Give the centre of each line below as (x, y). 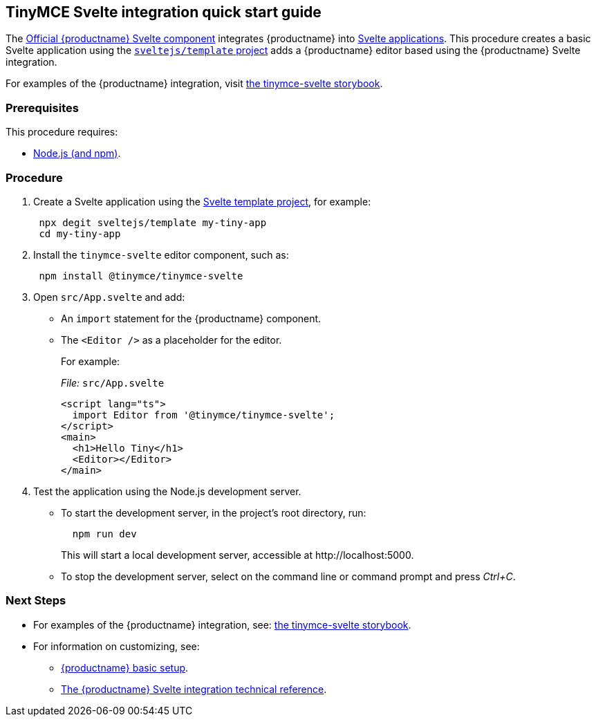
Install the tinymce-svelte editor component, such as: (161, 254)
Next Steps (36, 601)
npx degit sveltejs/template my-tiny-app (153, 222)
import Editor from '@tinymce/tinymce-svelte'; (204, 415)
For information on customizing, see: (117, 646)
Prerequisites (42, 108)
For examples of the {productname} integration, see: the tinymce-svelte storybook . (222, 624)
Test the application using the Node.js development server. (167, 491)
